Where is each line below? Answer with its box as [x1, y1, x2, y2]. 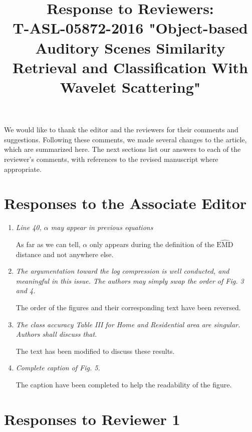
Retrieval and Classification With [13, 57, 248, 77]
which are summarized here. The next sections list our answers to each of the [4, 144, 241, 154]
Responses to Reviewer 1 [4, 408, 180, 429]
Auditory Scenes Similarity [35, 37, 225, 58]
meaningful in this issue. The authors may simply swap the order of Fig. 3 [16, 275, 244, 286]
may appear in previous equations [51, 222, 153, 233]
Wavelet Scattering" [60, 76, 201, 97]
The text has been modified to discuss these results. [16, 345, 175, 356]
